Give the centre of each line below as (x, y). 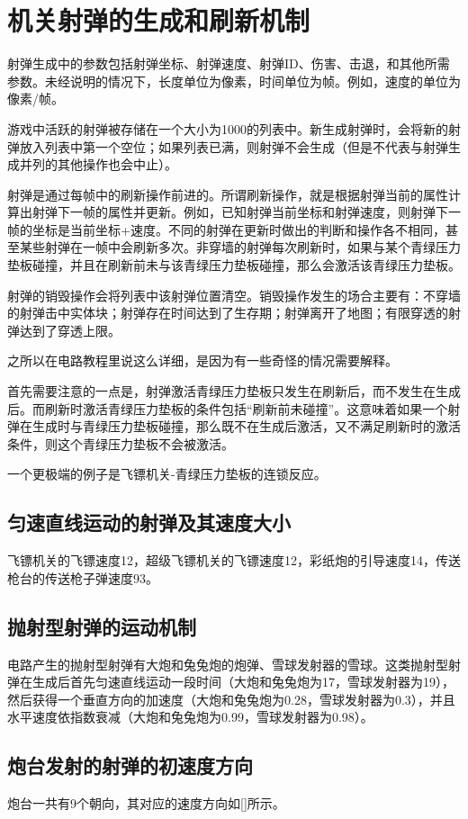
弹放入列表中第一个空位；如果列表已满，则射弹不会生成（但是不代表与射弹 (228, 146)
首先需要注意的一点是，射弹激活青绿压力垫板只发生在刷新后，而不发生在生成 (234, 391)
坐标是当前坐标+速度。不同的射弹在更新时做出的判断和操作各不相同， (238, 229)
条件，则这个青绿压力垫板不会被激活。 (121, 443)
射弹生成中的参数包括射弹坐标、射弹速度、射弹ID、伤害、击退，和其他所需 (229, 63)
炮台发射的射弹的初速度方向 (130, 765)
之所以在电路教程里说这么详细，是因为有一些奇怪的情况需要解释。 (202, 360)
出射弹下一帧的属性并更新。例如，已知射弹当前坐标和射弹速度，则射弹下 (234, 212)
